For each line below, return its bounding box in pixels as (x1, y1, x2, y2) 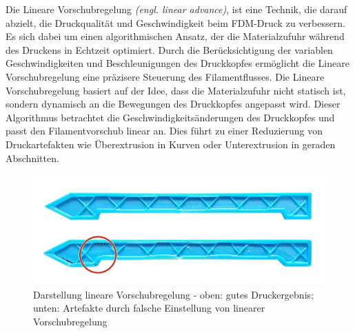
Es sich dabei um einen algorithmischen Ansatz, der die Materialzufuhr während (6, 29, 345, 43)
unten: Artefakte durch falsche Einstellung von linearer (33, 301, 265, 315)
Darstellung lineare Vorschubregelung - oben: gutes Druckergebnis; (33, 287, 314, 301)
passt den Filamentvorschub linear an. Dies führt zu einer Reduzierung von (6, 123, 323, 138)
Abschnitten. (6, 150, 59, 165)
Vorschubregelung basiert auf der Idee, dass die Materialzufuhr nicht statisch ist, (6, 83, 346, 97)
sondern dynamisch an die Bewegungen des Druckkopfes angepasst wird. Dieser (6, 97, 341, 111)
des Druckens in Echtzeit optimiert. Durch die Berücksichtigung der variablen (6, 42, 333, 57)
